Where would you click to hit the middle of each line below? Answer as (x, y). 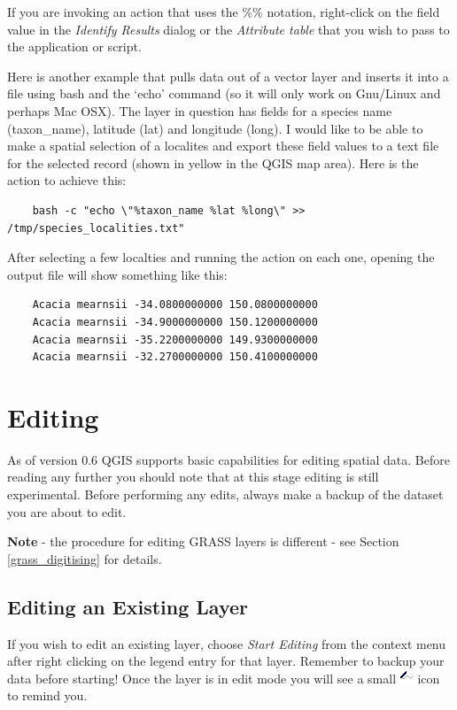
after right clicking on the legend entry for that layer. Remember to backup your (226, 661)
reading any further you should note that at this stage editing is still (193, 477)
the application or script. (74, 46)
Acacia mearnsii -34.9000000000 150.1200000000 (175, 322)
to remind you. (47, 695)
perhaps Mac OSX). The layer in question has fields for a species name (200, 110)
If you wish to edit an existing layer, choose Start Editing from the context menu (227, 643)
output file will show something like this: (117, 274)
